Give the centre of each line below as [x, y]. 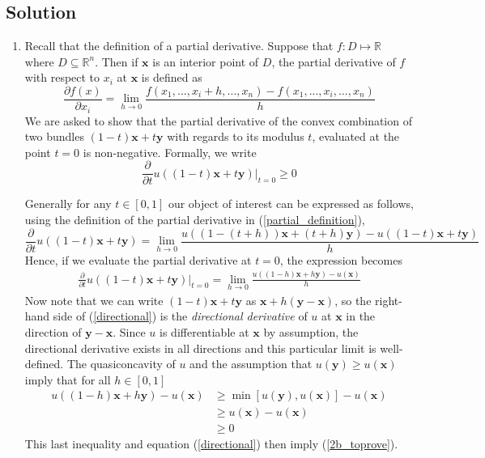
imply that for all [68, 379]
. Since [129, 331]
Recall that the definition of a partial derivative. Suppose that [179, 46]
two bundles [54, 136]
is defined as [172, 77]
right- [389, 300]
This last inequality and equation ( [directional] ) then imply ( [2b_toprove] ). [211, 444]
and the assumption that [251, 364]
